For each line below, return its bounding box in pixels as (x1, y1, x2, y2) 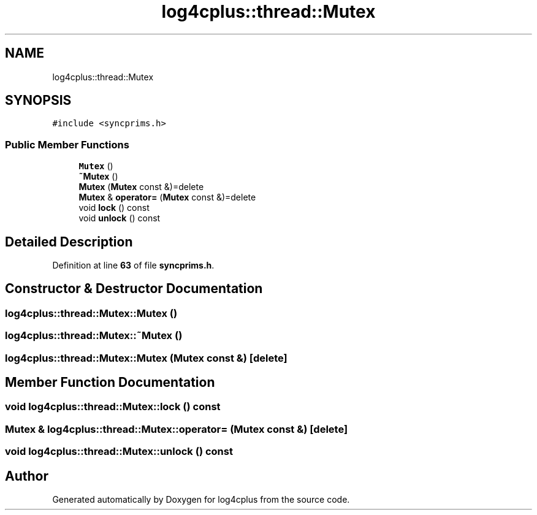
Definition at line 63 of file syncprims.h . (52, 260, 215, 271)
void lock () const (78, 202, 150, 213)
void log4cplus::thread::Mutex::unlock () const (5, 445, 233, 458)
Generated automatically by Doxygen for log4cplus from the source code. (52, 494, 350, 505)
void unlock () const (78, 213, 161, 224)
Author (5, 468, 48, 484)
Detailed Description (5, 234, 133, 250)
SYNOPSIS (5, 93, 72, 109)
